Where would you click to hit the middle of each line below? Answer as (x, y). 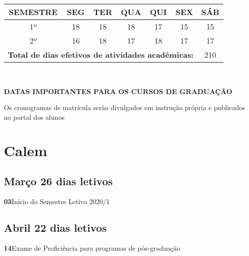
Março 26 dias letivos (58, 181)
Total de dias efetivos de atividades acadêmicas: (101, 55)
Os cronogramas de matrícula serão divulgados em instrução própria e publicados (125, 107)
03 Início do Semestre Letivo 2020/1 (57, 201)
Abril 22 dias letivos (55, 227)
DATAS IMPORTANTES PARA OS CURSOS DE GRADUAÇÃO (118, 91)
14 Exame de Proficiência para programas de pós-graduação (92, 248)
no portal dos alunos (34, 117)
